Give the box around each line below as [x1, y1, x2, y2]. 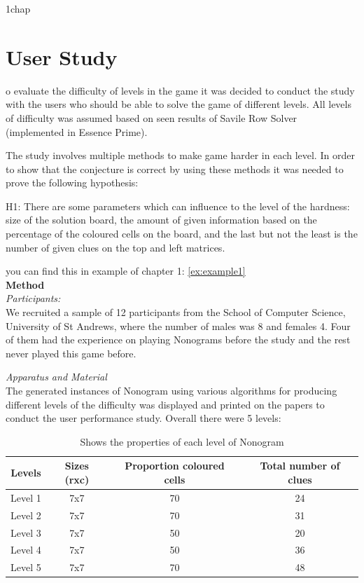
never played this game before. [6, 345, 136, 360]
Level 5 [10, 560, 41, 575]
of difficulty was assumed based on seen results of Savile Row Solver [6, 110, 297, 125]
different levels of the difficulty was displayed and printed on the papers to [6, 397, 325, 411]
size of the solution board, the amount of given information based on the [6, 212, 317, 227]
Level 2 [10, 507, 41, 522]
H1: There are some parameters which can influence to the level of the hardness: [6, 198, 350, 213]
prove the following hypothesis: [6, 175, 139, 190]
